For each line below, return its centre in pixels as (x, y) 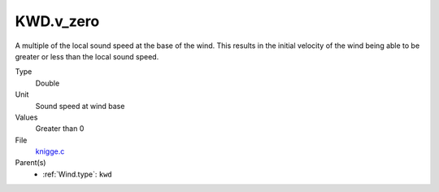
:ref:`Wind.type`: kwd (78, 174)
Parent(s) (30, 163)
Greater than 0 (60, 129)
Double (48, 83)
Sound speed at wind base (80, 106)
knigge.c (50, 151)
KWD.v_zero (57, 21)
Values (26, 117)
